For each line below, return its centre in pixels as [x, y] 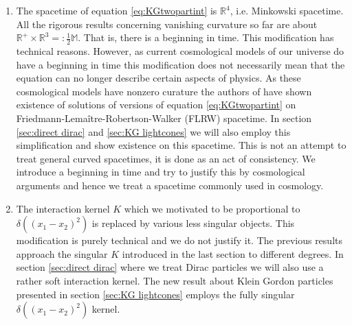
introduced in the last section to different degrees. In [233, 253]
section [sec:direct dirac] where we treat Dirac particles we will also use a [170, 267]
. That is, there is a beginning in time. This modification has [206, 37]
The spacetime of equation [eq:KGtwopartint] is [117, 10]
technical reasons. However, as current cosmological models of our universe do [180, 51]
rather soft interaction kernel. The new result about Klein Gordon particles [175, 280]
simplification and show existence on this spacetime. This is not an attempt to [181, 145]
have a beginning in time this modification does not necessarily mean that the [180, 64]
